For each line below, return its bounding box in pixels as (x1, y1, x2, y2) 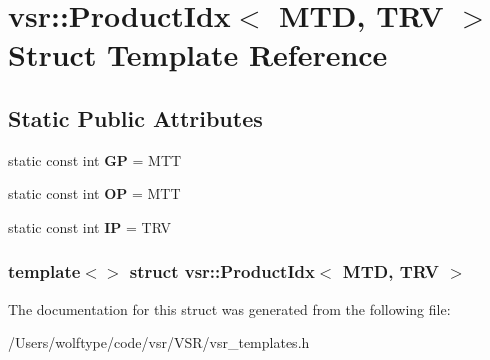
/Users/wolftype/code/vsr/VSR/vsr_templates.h (8, 332, 310, 353)
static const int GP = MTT (8, 149, 182, 170)
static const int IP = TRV (8, 216, 171, 237)
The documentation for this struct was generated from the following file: (8, 298, 451, 319)
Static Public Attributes (8, 102, 263, 133)
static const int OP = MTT (8, 183, 181, 204)
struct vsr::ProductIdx (129, 259, 315, 284)
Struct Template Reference (8, 34, 388, 75)
